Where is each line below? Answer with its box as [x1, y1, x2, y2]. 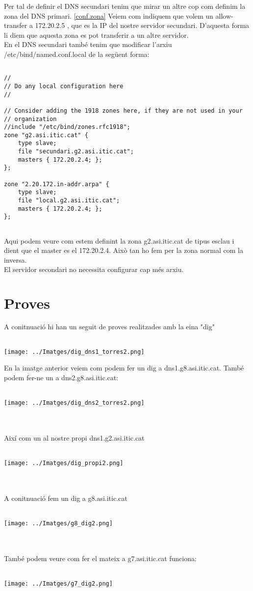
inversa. [4, 254, 27, 265]
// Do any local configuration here [4, 82, 124, 90]
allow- [215, 10, 233, 21]
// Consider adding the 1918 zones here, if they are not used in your [4, 107, 243, 114]
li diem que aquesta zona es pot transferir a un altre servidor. [4, 29, 189, 40]
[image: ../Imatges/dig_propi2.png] [4, 459, 124, 467]
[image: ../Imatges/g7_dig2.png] [4, 580, 113, 587]
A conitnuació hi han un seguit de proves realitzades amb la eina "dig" [4, 321, 215, 332]
